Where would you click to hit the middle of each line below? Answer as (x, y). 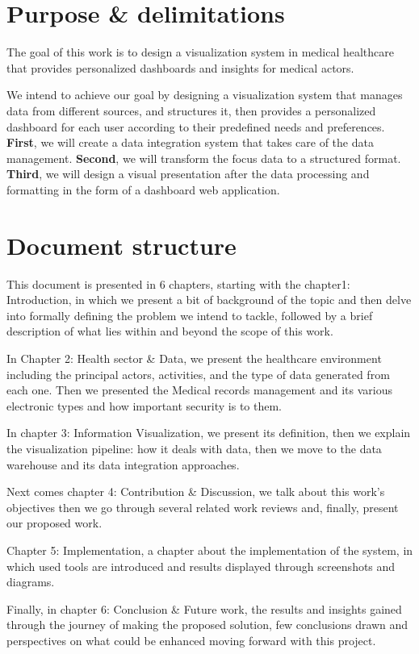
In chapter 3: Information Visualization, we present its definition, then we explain (209, 433)
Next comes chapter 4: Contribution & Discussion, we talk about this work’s (196, 492)
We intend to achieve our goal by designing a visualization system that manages (205, 95)
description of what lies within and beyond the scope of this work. (170, 331)
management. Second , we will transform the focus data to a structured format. (204, 158)
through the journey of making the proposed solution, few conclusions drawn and (207, 625)
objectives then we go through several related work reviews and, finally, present (203, 507)
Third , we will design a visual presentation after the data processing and (188, 174)
